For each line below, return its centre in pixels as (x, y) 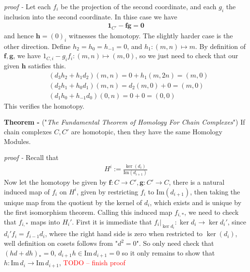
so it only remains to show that (168, 252)
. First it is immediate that (112, 222)
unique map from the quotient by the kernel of (73, 202)
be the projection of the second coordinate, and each (139, 6)
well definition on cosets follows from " (61, 243)
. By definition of (221, 46)
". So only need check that (175, 243)
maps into (45, 222)
